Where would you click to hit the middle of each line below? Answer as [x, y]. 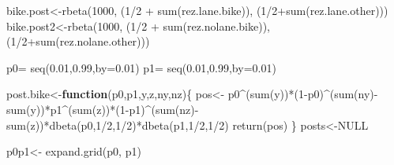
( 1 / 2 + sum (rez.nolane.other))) [78, 41]
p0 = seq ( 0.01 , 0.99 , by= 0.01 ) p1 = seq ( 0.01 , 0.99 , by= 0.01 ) [141, 67]
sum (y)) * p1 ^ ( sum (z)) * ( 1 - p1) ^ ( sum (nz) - [103, 109]
